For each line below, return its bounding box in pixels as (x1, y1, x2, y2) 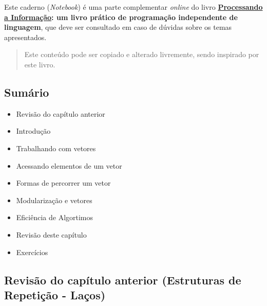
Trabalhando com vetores (16, 142, 96, 153)
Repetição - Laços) (4, 286, 106, 302)
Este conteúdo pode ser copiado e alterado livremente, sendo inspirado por (24, 49, 259, 60)
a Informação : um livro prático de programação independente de (4, 11, 238, 22)
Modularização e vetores (16, 194, 92, 205)
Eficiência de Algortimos (16, 212, 93, 223)
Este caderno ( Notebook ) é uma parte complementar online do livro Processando (4, 2, 263, 12)
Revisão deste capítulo (16, 229, 87, 240)
